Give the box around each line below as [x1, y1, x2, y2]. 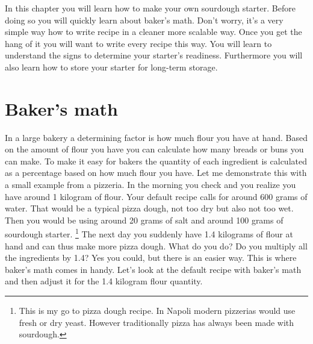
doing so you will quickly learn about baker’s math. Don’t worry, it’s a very [5, 13, 284, 26]
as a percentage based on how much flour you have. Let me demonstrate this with [5, 166, 307, 179]
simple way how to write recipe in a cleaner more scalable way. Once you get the [5, 25, 302, 38]
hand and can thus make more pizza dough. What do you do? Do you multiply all [5, 239, 308, 252]
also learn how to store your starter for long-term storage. [5, 60, 218, 73]
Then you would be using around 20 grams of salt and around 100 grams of [5, 213, 284, 226]
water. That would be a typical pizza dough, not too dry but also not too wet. [5, 202, 294, 214]
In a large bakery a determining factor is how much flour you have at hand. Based [5, 131, 308, 143]
